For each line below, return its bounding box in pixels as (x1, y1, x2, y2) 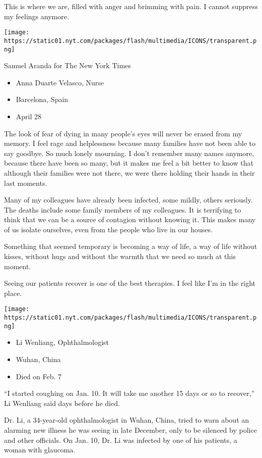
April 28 (16, 111, 42, 121)
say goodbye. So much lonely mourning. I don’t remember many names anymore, (4, 147, 254, 158)
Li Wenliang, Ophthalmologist (16, 337, 109, 347)
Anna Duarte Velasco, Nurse (16, 77, 104, 87)
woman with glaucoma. (4, 444, 76, 455)
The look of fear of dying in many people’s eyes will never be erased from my (4, 128, 242, 138)
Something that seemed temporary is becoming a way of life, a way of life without (4, 241, 257, 251)
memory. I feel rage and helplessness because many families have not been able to (4, 138, 256, 148)
